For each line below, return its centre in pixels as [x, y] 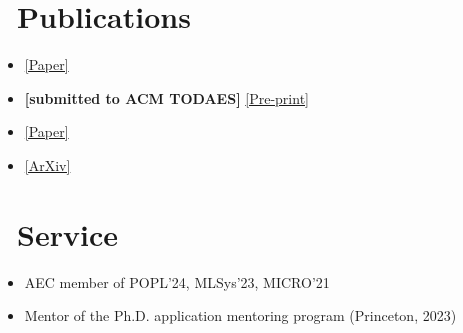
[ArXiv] [47, 164]
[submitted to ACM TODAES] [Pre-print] [166, 97]
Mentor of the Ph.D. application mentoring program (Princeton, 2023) [240, 315]
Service [68, 233]
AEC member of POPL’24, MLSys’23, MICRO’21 [177, 281]
